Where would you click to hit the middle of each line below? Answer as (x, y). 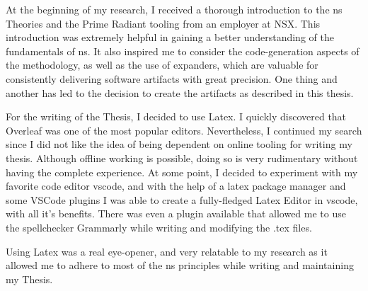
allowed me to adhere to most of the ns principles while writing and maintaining (180, 265)
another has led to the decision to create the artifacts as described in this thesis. (180, 92)
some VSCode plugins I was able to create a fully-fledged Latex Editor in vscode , (182, 199)
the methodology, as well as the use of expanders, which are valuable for (162, 65)
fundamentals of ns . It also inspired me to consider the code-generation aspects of (183, 51)
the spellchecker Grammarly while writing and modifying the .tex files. (159, 227)
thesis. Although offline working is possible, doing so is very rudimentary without (182, 158)
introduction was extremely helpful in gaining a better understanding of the (170, 37)
